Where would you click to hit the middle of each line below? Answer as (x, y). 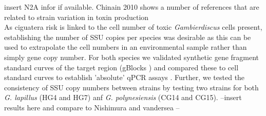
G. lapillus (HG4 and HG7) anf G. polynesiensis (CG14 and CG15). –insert (123, 97)
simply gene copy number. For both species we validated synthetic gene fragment (132, 57)
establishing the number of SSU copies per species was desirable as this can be (128, 37)
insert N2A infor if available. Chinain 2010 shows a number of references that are (132, 7)
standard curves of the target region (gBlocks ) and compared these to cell (121, 67)
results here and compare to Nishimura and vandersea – (92, 107)
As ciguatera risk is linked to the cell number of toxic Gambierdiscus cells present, (133, 27)
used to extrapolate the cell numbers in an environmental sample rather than (126, 47)
